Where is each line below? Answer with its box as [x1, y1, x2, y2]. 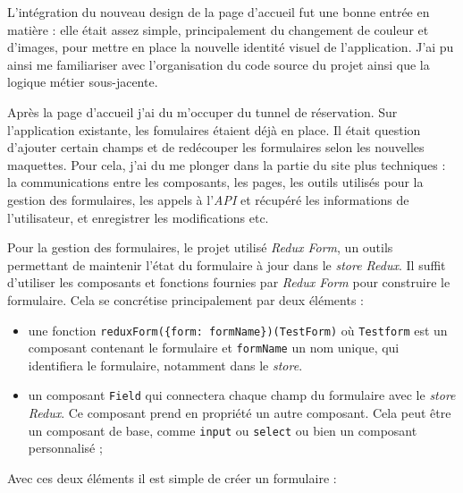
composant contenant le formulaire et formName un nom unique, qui [28, 338, 400, 357]
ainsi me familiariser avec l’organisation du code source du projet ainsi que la [7, 55, 430, 73]
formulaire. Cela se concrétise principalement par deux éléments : [7, 290, 364, 309]
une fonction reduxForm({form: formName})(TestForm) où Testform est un [28, 320, 448, 339]
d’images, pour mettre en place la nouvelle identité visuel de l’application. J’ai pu [7, 38, 454, 56]
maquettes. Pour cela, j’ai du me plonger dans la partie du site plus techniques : [7, 155, 446, 174]
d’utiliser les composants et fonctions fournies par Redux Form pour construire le [7, 273, 450, 292]
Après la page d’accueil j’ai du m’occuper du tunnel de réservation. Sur [7, 102, 398, 121]
